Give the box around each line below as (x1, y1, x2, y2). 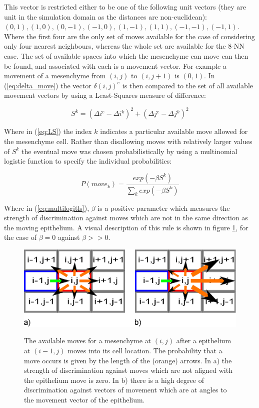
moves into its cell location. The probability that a (67, 345, 222, 356)
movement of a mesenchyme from (4, 70, 106, 81)
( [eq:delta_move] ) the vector (4, 80, 91, 90)
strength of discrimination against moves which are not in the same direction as (4, 212, 248, 223)
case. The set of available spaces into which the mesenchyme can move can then (4, 50, 248, 61)
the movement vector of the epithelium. (24, 394, 145, 404)
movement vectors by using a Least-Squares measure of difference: (4, 90, 206, 100)
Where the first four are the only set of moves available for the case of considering (4, 31, 255, 41)
